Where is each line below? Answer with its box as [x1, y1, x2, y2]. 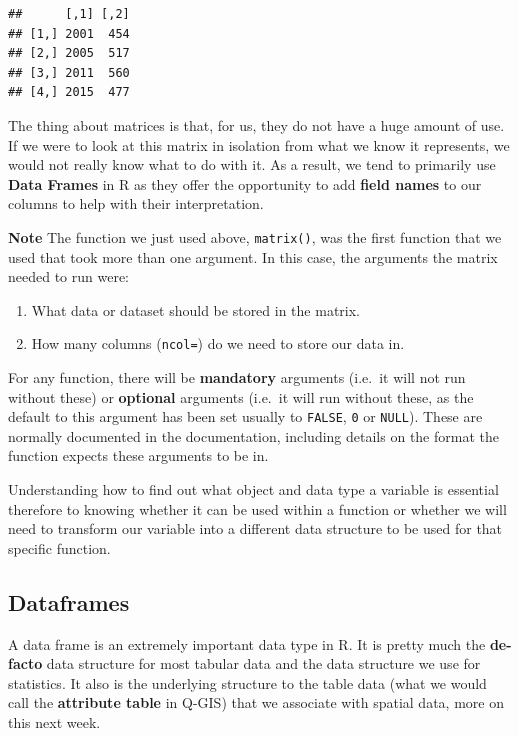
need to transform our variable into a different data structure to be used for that [8, 518, 503, 539]
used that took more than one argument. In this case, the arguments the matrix [8, 246, 498, 267]
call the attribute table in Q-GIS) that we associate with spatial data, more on [8, 692, 504, 713]
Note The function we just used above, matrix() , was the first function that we [8, 226, 502, 247]
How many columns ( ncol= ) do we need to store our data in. [31, 333, 405, 354]
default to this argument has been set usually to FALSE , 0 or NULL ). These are [8, 406, 483, 427]
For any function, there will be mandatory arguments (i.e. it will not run [8, 367, 466, 388]
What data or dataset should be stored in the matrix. [31, 299, 360, 320]
